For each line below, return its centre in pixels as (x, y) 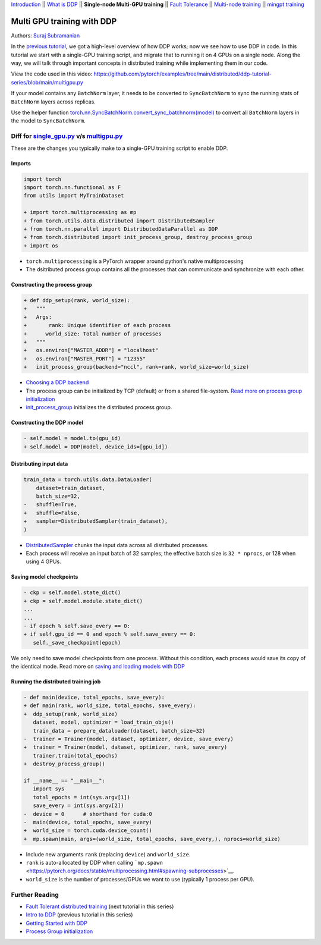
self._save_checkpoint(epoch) (77, 643)
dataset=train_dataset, (70, 488)
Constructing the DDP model (47, 423)
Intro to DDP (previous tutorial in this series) (79, 915)
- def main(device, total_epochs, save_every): (94, 698)
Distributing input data (40, 464)
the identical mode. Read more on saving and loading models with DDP (98, 667)
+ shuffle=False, (52, 513)
